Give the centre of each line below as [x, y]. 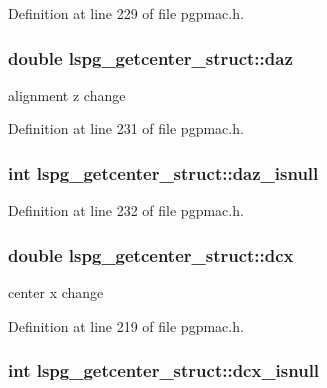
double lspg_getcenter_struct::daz [150, 57]
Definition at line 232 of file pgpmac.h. [126, 210]
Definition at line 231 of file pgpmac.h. [126, 128]
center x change [56, 292]
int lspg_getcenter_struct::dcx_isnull [164, 370]
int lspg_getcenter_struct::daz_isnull [163, 172]
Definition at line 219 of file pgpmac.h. [126, 325]
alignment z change [67, 94]
